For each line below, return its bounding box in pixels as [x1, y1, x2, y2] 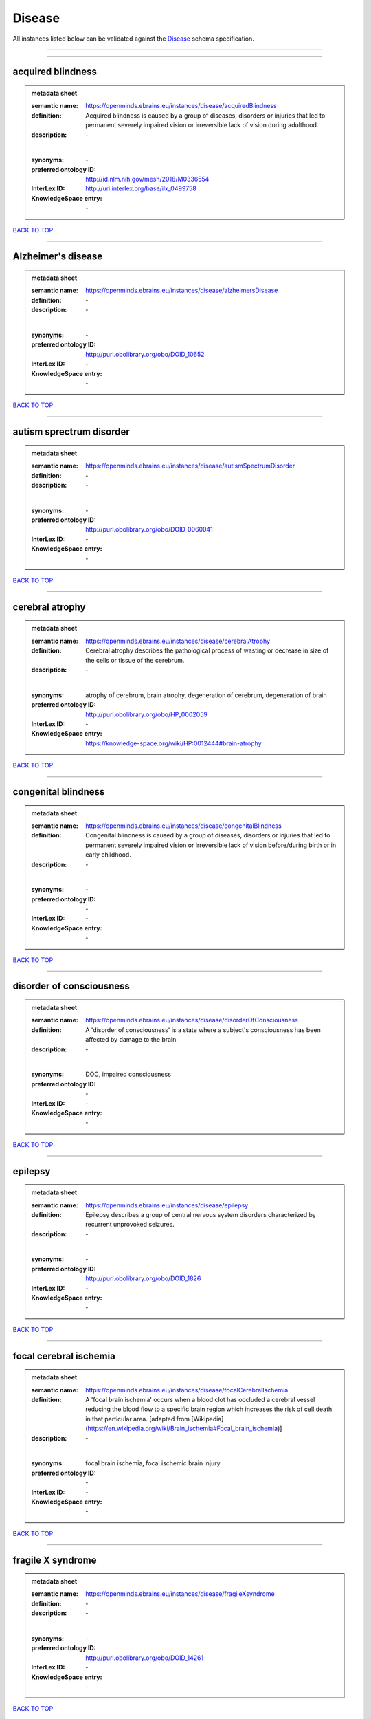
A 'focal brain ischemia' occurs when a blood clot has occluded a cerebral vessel [85, 1396, 315, 1403]
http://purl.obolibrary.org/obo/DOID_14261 [85, 1654, 204, 1662]
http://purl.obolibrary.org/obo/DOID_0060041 [85, 525, 213, 534]
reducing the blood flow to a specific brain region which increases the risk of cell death [85, 1405, 333, 1413]
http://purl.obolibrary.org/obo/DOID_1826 [85, 1274, 201, 1282]
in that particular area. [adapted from [85, 1414, 190, 1423]
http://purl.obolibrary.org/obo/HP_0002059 [85, 710, 207, 719]
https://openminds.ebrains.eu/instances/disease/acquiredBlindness [85, 102, 278, 110]
